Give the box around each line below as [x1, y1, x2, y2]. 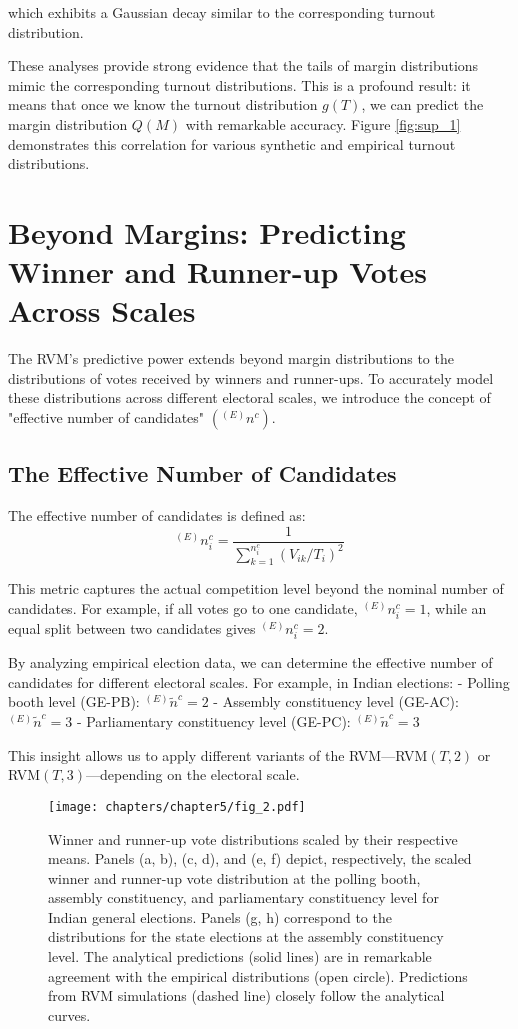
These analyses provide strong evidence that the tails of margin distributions [8, 55, 479, 76]
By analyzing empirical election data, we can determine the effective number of [8, 652, 493, 673]
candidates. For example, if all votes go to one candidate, [8, 597, 358, 618]
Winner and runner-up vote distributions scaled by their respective [48, 828, 458, 849]
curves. [48, 1004, 91, 1025]
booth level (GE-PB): [8, 691, 140, 712]
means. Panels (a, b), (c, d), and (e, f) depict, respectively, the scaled [48, 848, 472, 869]
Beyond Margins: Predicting [8, 211, 406, 252]
